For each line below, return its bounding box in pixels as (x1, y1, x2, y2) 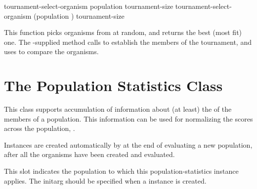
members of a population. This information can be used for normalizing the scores (4, 113, 253, 124)
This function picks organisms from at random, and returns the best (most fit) (4, 27, 242, 37)
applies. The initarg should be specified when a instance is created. (4, 175, 207, 186)
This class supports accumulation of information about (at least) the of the (4, 104, 232, 114)
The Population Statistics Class (4, 75, 223, 95)
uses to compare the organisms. (4, 46, 99, 57)
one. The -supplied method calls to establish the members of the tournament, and (4, 36, 252, 47)
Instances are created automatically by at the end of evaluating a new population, (4, 139, 253, 150)
